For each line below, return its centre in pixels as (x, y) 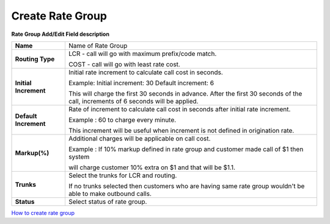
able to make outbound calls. (110, 194)
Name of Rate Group (98, 46)
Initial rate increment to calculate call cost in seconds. (145, 72)
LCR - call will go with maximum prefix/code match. (142, 54)
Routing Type (35, 59)
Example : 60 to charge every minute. (122, 120)
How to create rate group (43, 212)
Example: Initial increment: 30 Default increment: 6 (141, 83)
